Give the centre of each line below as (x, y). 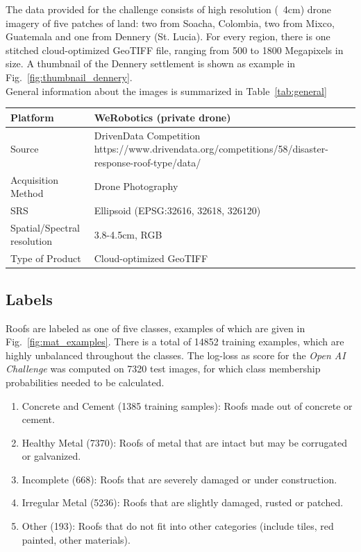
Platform (32, 117)
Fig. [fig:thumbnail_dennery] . (69, 77)
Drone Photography (136, 186)
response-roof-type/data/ (148, 162)
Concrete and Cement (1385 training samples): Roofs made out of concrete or (187, 405)
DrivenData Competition (147, 135)
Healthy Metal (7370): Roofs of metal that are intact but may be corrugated (185, 442)
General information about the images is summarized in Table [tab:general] (166, 90)
